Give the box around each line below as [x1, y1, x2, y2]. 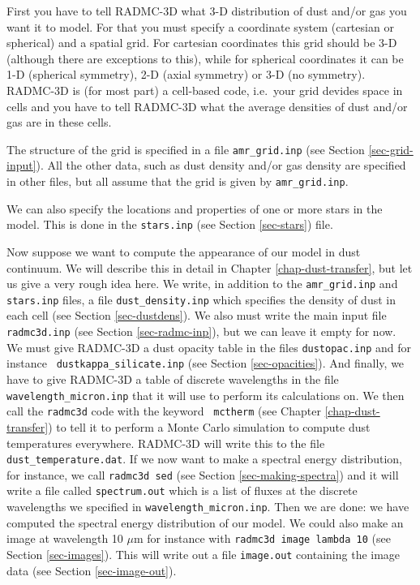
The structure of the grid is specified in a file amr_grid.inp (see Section [6, 140, 365, 157]
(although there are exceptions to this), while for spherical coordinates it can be [6, 49, 404, 67]
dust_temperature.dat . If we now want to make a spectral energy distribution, [6, 450, 402, 467]
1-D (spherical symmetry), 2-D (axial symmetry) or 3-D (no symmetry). [6, 66, 366, 83]
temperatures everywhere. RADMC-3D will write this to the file [6, 434, 325, 451]
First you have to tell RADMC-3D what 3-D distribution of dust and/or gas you [6, 2, 407, 19]
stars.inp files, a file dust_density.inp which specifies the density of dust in [6, 290, 396, 308]
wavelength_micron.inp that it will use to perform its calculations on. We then [6, 386, 405, 403]
